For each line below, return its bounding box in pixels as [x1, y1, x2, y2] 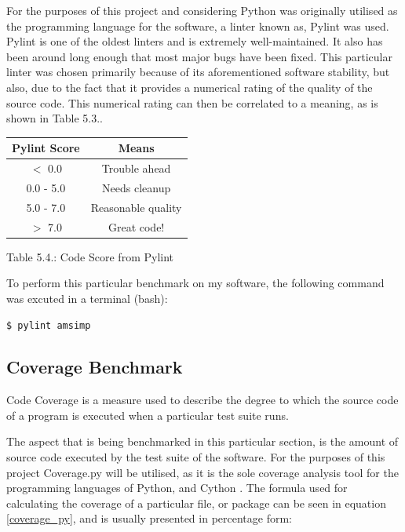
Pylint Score [12, 140, 80, 156]
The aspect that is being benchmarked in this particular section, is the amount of [6, 433, 399, 450]
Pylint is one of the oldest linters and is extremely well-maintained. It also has [6, 33, 383, 49]
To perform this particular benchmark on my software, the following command [6, 275, 385, 291]
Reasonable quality [90, 199, 182, 215]
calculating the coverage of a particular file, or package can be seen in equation [6, 494, 386, 511]
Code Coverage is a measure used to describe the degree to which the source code [6, 392, 399, 408]
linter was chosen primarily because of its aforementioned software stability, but [6, 64, 390, 80]
